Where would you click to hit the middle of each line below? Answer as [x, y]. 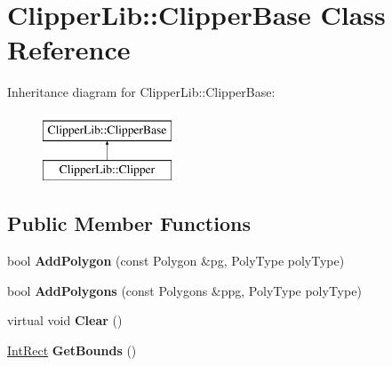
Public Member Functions [129, 223]
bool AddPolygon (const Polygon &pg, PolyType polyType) [176, 261]
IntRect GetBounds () [72, 350]
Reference [69, 49]
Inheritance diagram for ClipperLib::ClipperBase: [141, 92]
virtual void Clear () [65, 320]
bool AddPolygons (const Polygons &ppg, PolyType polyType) [184, 290]
